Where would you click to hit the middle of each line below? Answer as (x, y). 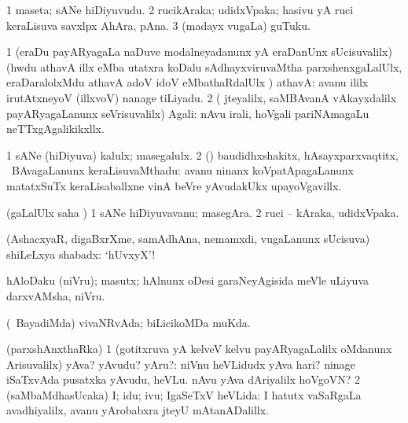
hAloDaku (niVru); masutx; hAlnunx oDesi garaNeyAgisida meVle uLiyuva (188, 280)
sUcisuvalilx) (362, 51)
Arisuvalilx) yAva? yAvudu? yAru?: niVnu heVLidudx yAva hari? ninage (181, 364)
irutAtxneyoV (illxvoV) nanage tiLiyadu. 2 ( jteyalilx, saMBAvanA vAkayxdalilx (202, 97)
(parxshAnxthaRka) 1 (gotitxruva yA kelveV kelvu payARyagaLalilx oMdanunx (199, 349)
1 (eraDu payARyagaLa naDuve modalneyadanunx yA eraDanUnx (167, 51)
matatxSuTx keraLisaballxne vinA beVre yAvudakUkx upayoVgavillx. (174, 185)
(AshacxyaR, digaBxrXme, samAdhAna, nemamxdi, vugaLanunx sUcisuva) (188, 239)
